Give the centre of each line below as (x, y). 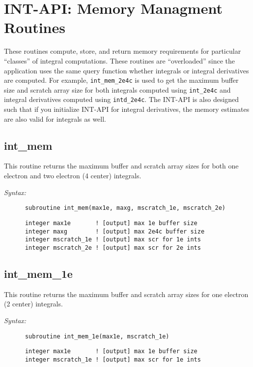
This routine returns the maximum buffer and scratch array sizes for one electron (126, 294)
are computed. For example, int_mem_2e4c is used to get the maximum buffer (121, 80)
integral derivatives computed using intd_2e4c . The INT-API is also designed (122, 99)
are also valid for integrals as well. (55, 118)
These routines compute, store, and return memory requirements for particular (123, 51)
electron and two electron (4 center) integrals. (73, 176)
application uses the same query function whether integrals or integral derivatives (126, 70)
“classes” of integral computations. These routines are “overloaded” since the (120, 60)
